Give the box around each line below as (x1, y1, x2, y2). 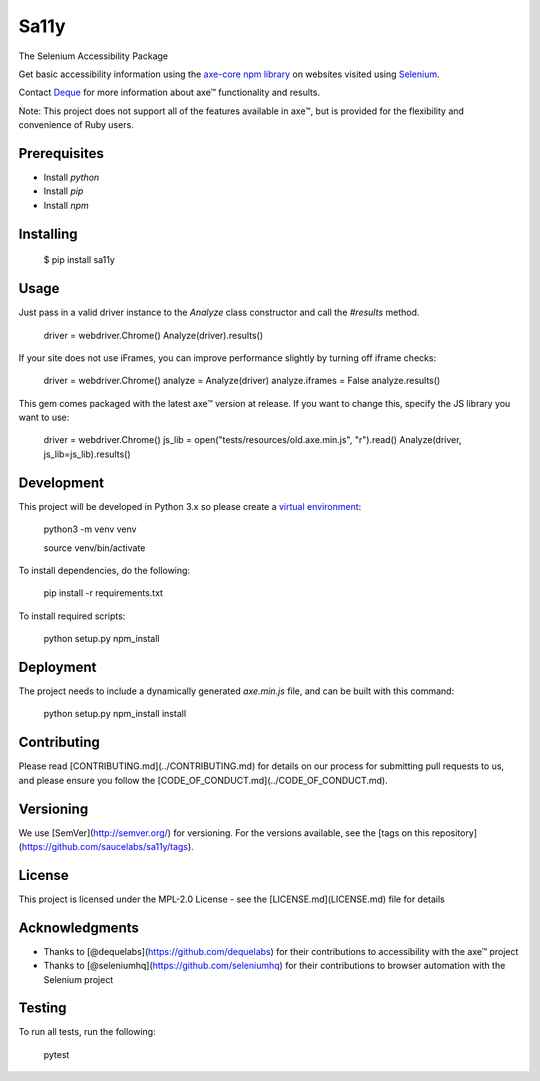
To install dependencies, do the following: (18, 564, 190, 576)
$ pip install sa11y (43, 254, 115, 266)
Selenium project (43, 973, 114, 985)
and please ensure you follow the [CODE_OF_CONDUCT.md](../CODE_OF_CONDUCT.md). (18, 774, 389, 786)
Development (18, 474, 105, 491)
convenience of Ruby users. (18, 119, 134, 131)
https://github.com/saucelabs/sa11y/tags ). (21, 840, 194, 852)
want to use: (18, 411, 70, 424)
